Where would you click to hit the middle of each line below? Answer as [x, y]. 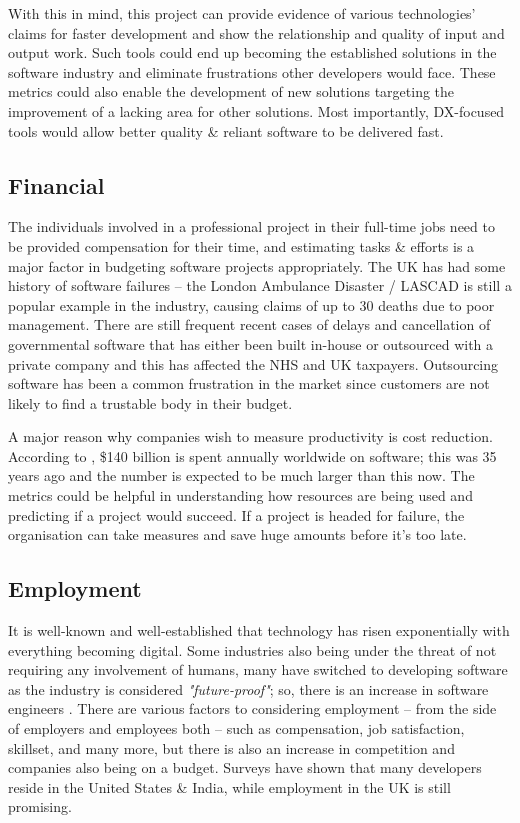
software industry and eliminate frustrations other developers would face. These [252, 71]
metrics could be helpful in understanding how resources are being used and [240, 495]
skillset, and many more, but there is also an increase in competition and [231, 747]
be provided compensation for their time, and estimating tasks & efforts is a [241, 245]
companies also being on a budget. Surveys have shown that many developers [245, 767]
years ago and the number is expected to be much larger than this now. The [241, 475]
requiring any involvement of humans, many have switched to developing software [258, 669]
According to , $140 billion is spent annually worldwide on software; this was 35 [252, 455]
